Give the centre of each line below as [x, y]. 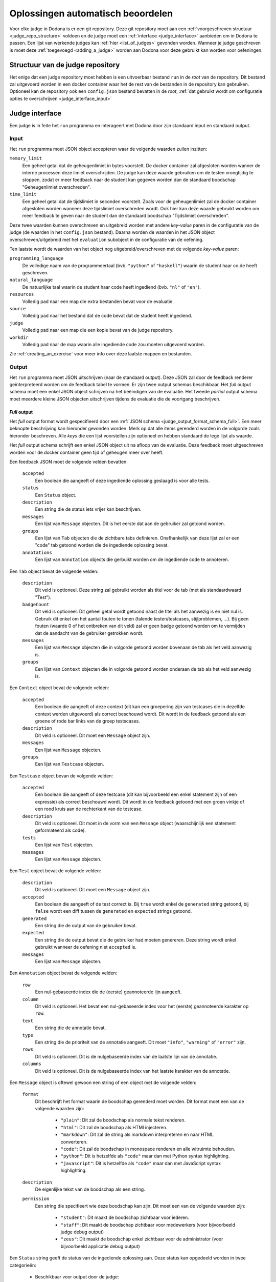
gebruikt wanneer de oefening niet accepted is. [86, 947]
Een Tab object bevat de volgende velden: [54, 571]
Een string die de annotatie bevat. [71, 1028]
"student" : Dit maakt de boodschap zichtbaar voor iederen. [125, 1217]
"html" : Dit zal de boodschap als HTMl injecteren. [114, 1127]
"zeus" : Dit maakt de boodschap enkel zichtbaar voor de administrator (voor [142, 1239]
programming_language [37, 258]
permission [36, 1199]
